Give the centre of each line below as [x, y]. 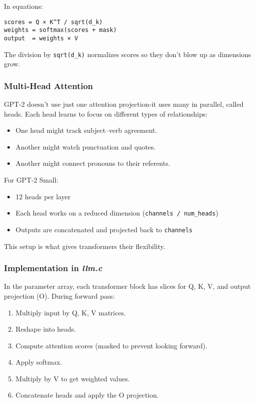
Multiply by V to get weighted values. [73, 378]
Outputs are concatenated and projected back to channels [104, 229]
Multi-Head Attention [48, 85]
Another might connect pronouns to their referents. [93, 163]
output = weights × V [41, 38]
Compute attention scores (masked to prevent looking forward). [112, 345]
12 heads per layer [43, 196]
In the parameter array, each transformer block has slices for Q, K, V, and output [127, 286]
